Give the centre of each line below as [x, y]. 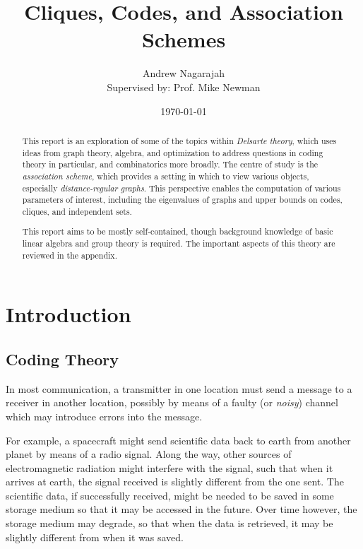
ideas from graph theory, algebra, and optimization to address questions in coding [173, 152]
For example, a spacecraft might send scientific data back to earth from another [178, 440]
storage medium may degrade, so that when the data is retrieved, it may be [169, 523]
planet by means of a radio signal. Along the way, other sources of [149, 454]
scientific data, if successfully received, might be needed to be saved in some [170, 495]
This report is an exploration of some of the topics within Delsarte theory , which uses [179, 140]
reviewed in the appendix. [70, 255]
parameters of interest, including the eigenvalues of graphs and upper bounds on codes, [182, 200]
